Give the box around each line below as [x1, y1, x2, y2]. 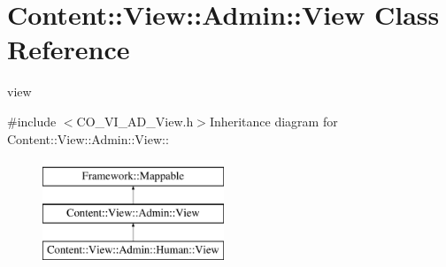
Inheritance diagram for [209, 111, 338, 130]
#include [7, 111, 57, 130]
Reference [7, 31, 130, 67]
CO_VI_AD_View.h [76, 111, 194, 130]
